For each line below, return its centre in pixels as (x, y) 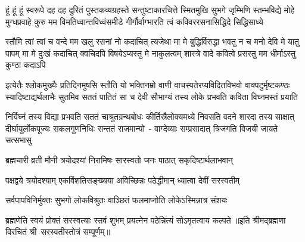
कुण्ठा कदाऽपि (26, 65)
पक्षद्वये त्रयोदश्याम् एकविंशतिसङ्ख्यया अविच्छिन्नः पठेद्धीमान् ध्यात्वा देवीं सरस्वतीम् (123, 180)
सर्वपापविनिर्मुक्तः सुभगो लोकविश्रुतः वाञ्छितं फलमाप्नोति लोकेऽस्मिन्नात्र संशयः (116, 200)
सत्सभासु (18, 140)
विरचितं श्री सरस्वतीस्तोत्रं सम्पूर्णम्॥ (58, 232)
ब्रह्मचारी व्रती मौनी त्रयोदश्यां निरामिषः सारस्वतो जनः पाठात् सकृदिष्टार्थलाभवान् (119, 159)
